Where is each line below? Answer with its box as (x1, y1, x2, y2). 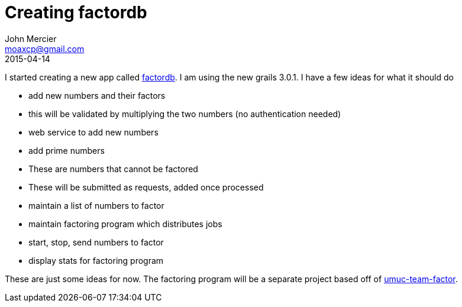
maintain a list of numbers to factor (28, 200, 164, 211)
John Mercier (5, 33, 57, 44)
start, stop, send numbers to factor (28, 237, 164, 247)
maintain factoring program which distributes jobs (28, 218, 222, 229)
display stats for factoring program (28, 255, 164, 266)
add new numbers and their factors (28, 90, 166, 101)
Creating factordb (5, 2, 147, 22)
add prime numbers (28, 145, 105, 156)
